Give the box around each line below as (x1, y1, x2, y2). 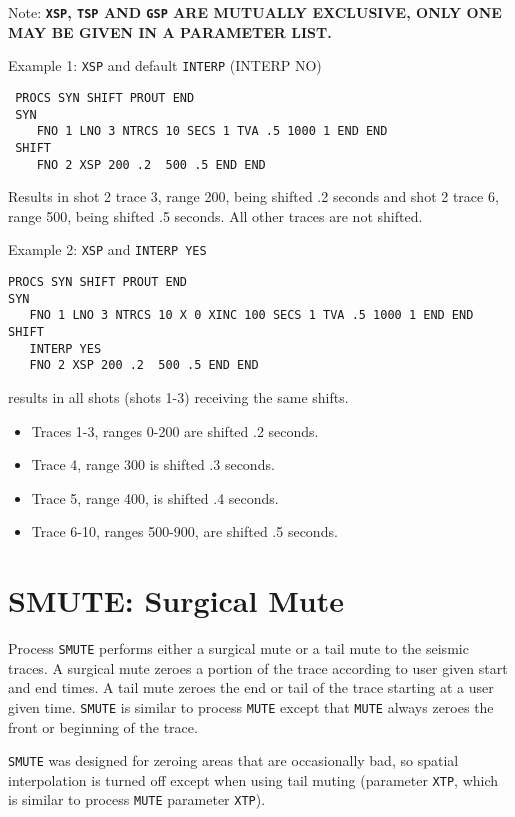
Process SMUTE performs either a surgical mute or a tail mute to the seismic (8, 638, 469, 659)
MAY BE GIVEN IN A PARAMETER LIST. (8, 21, 332, 42)
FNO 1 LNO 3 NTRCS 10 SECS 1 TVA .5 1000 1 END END (36, 124, 388, 139)
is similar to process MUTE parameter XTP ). (8, 789, 266, 810)
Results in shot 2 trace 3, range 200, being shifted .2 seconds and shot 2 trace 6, (8, 186, 499, 207)
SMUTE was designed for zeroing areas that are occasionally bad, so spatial (8, 750, 459, 771)
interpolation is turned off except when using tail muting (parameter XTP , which (8, 769, 499, 790)
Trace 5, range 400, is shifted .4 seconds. (31, 487, 279, 508)
